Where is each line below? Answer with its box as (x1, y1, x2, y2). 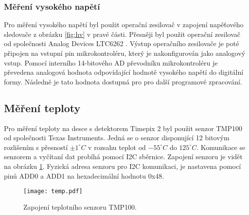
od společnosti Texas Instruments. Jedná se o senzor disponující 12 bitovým (4, 132, 230, 143)
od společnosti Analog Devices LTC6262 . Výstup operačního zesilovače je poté (4, 38, 239, 49)
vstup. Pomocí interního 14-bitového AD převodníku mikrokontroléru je (4, 57, 218, 67)
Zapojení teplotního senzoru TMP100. (23, 201, 137, 212)
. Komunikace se (196, 142, 246, 152)
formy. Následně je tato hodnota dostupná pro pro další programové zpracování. (4, 76, 242, 86)
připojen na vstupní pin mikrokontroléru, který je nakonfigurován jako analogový (4, 48, 246, 58)
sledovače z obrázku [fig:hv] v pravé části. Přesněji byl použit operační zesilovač (4, 29, 240, 39)
